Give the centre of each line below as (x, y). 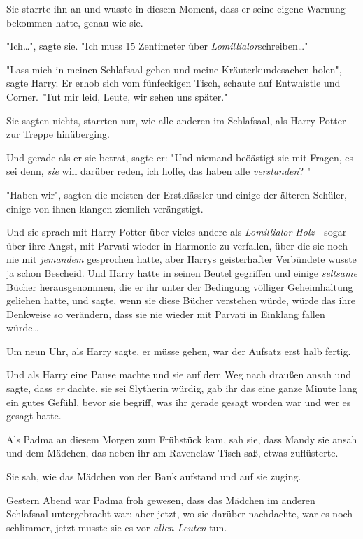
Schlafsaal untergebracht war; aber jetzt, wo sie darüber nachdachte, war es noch (180, 513)
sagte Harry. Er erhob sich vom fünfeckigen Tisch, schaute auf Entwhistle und (173, 83)
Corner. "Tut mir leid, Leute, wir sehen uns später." (117, 96)
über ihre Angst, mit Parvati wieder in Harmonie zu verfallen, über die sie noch (177, 245)
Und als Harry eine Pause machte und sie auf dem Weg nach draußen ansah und (179, 374)
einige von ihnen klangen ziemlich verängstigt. (105, 208)
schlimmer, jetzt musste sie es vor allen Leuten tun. (117, 527)
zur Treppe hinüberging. (58, 134)
